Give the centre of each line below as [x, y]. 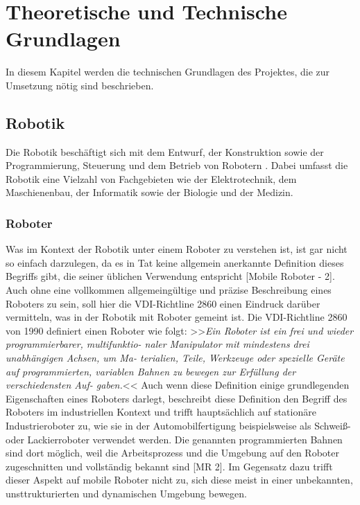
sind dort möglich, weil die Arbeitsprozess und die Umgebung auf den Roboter [172, 453]
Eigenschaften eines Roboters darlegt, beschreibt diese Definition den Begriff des [177, 398]
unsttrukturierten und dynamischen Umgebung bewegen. [126, 493]
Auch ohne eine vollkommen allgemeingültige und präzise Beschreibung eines [169, 290]
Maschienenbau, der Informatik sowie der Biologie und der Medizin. [149, 192]
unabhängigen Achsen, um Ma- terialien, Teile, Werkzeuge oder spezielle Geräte [175, 358]
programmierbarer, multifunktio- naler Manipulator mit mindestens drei [157, 344]
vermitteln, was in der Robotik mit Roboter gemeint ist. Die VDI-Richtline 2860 [177, 317]
